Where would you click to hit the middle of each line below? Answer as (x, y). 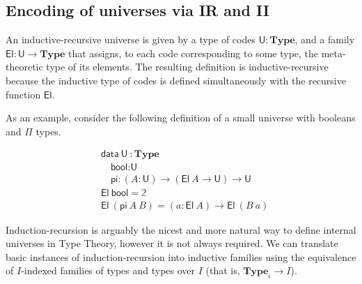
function (23, 94)
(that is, (223, 270)
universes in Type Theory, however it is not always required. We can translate (172, 243)
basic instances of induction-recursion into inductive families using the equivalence (181, 256)
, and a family (325, 39)
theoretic (24, 67)
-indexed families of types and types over (108, 270)
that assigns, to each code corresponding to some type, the (194, 53)
